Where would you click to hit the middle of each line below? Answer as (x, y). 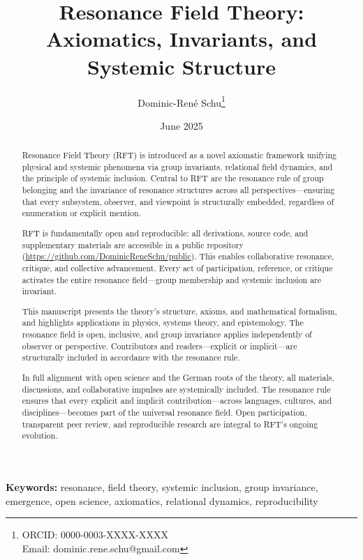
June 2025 (181, 125)
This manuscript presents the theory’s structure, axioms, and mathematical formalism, (179, 311)
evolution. (40, 436)
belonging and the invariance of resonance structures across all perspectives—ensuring (178, 190)
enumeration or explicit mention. (81, 213)
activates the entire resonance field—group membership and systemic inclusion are (172, 279)
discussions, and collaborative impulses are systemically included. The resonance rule (176, 389)
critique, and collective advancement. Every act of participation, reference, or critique (177, 267)
